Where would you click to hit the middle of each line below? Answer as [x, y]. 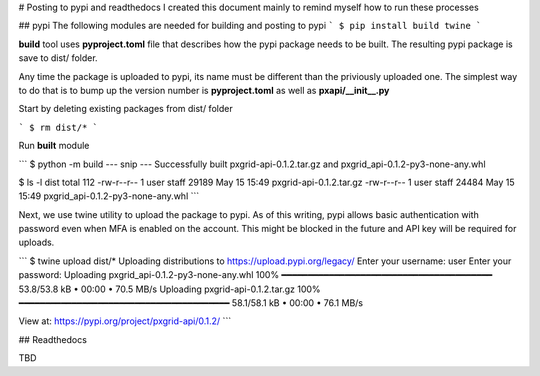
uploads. [36, 242]
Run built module [54, 146]
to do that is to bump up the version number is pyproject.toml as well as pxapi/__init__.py [204, 90]
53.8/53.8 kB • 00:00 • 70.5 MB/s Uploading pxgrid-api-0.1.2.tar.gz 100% [169, 289]
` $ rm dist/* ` [58, 127]
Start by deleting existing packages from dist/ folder [126, 109]
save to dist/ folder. [58, 58]
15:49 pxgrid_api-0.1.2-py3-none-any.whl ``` [109, 196]
